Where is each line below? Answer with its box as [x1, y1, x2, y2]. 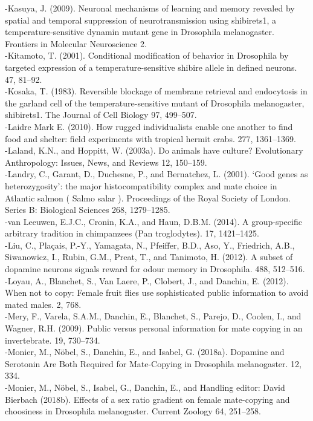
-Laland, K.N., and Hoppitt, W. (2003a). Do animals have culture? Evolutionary [5, 144, 303, 157]
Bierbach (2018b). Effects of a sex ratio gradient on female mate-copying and [5, 393, 290, 405]
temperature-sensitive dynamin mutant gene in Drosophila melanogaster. [5, 25, 274, 38]
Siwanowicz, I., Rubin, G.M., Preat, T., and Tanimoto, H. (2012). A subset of [5, 250, 293, 263]
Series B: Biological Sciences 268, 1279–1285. [5, 203, 170, 216]
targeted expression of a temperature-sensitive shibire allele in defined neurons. [5, 60, 297, 73]
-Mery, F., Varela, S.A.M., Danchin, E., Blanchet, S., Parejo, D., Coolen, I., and [5, 310, 302, 322]
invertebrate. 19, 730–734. [5, 333, 100, 346]
